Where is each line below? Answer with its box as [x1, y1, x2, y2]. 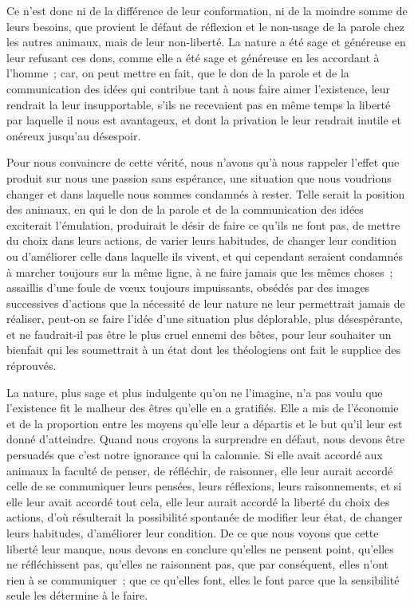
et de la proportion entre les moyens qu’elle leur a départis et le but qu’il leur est [6, 415, 403, 431]
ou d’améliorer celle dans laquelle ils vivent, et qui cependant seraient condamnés [6, 247, 404, 264]
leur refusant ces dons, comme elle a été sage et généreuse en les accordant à [6, 49, 380, 65]
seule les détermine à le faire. [6, 587, 148, 604]
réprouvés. [6, 357, 57, 374]
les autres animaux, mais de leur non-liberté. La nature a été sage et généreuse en [6, 33, 406, 50]
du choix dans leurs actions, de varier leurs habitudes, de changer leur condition [6, 232, 397, 249]
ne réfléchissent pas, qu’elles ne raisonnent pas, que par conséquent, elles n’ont [6, 556, 389, 573]
